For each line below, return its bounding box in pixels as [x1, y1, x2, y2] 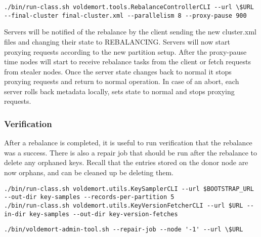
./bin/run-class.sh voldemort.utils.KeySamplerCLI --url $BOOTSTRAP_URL [4, 185, 254, 192]
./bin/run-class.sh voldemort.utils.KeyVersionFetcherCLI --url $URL [4, 202, 243, 209]
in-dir [4, 210, 26, 218]
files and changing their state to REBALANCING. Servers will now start [4, 36, 230, 47]
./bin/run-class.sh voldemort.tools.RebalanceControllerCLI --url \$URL [4, 4, 254, 11]
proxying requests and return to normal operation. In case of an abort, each [4, 76, 239, 87]
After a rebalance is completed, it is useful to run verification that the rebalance [4, 137, 252, 148]
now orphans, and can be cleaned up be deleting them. [4, 167, 173, 178]
